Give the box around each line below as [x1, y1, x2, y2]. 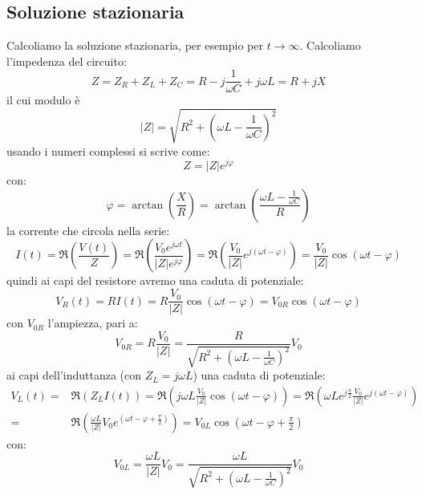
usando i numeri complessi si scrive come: [6, 142, 210, 159]
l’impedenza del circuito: [6, 52, 127, 69]
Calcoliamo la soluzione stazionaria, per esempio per [6, 37, 263, 54]
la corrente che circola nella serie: [6, 221, 170, 238]
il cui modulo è [6, 91, 80, 108]
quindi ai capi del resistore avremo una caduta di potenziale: [6, 272, 304, 289]
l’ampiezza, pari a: [47, 314, 138, 331]
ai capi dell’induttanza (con [6, 367, 142, 383]
